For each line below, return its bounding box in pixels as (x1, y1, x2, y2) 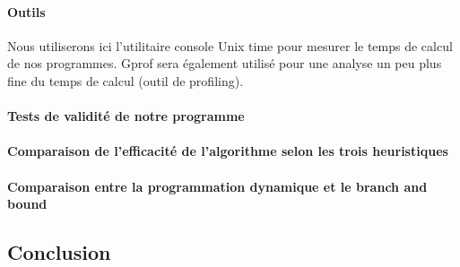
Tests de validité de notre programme (7, 107, 245, 125)
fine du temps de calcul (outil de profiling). (7, 71, 244, 90)
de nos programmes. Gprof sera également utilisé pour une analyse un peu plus (7, 54, 442, 73)
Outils (7, 2, 46, 21)
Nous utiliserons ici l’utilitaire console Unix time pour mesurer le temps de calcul (7, 36, 453, 55)
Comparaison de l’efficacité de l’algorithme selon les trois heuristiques (7, 142, 448, 160)
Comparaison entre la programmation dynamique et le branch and (7, 177, 428, 195)
